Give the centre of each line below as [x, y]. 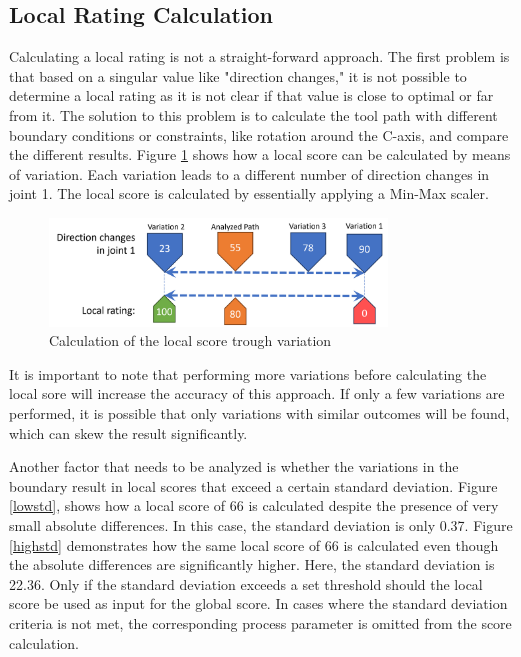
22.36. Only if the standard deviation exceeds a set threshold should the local [246, 583]
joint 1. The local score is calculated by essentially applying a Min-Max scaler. [249, 193]
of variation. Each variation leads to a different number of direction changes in [249, 173]
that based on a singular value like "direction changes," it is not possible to [238, 75]
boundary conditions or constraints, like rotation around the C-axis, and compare [259, 134]
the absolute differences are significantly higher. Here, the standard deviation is [252, 564]
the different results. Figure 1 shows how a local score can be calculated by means [260, 154]
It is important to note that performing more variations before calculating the [248, 373]
